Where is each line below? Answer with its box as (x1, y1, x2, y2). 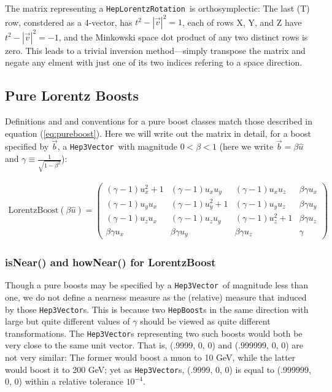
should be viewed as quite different (140, 315, 271, 328)
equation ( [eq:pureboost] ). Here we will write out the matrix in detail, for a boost (5, 126, 311, 139)
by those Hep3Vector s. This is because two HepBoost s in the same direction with (5, 302, 309, 315)
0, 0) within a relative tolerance (5, 375, 123, 388)
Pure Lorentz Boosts (5, 86, 139, 105)
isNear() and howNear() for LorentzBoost (5, 255, 216, 270)
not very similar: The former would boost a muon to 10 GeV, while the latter (5, 351, 296, 364)
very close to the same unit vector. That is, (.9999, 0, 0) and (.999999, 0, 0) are (5, 339, 304, 352)
